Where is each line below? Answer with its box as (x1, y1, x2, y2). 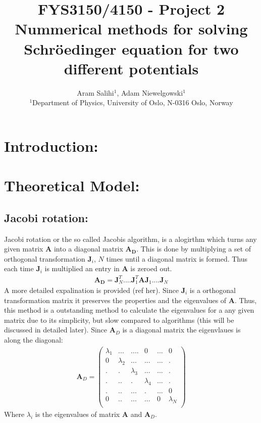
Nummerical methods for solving (15, 18, 248, 39)
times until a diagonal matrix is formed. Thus (106, 253, 248, 264)
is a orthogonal (189, 285, 236, 295)
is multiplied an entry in (44, 263, 120, 274)
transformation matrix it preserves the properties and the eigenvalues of (4, 294, 227, 305)
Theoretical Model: (4, 175, 140, 196)
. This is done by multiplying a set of (136, 243, 251, 254)
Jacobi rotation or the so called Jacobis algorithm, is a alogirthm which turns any (4, 233, 257, 244)
